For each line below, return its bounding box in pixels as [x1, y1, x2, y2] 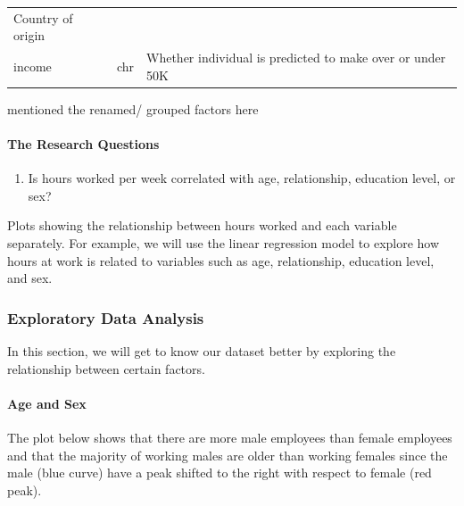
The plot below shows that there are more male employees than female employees [7, 428, 452, 447]
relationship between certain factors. [7, 359, 205, 377]
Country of [13, 8, 73, 27]
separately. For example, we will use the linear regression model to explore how [7, 234, 440, 253]
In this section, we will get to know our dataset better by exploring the [7, 342, 396, 361]
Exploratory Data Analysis [7, 306, 204, 328]
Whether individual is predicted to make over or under [146, 48, 446, 67]
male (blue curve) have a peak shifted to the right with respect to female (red [7, 463, 432, 482]
